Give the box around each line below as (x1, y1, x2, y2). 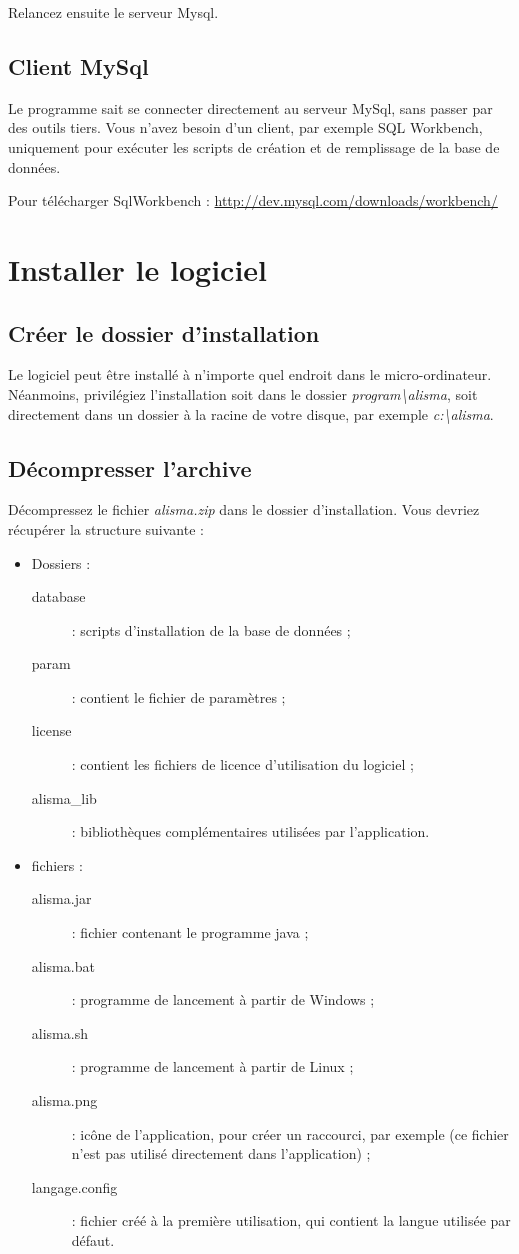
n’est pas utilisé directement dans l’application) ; (71, 1143, 371, 1164)
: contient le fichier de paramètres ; (71, 686, 286, 707)
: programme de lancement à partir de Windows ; (71, 989, 375, 1010)
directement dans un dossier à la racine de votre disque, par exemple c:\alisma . (8, 403, 494, 424)
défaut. (71, 1229, 115, 1250)
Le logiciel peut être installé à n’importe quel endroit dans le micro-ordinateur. (8, 364, 492, 385)
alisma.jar (31, 888, 92, 909)
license (31, 720, 72, 741)
